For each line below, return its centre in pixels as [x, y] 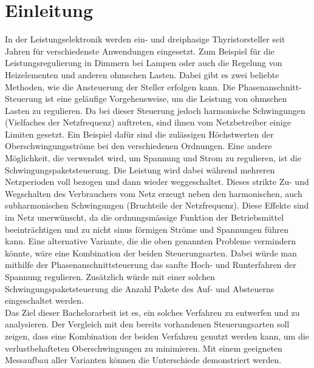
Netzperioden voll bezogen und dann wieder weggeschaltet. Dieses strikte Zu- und [157, 182]
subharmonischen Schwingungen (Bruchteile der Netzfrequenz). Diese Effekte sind [157, 205]
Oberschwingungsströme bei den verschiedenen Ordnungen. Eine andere [138, 146]
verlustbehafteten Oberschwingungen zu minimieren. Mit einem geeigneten [144, 348]
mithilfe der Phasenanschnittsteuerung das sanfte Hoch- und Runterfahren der [151, 265]
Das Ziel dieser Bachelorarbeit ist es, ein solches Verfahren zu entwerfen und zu [152, 312]
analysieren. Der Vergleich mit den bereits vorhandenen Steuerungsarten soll [147, 324]
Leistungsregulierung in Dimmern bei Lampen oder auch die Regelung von [144, 63]
